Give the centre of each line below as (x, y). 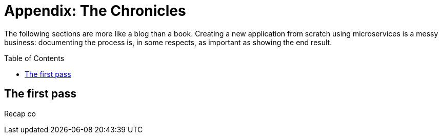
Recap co (20, 113)
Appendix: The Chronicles (95, 11)
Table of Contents (34, 58)
